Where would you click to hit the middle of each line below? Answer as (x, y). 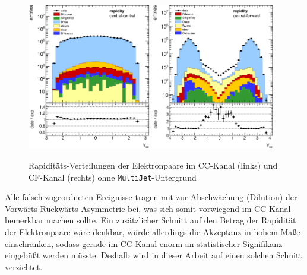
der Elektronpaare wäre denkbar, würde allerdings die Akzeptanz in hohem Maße (153, 231)
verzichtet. (24, 266)
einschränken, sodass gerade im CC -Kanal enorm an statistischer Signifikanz (144, 243)
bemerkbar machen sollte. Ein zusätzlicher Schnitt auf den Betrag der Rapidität (151, 220)
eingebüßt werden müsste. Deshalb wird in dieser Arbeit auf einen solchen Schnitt (153, 255)
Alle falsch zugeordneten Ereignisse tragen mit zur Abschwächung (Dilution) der (151, 197)
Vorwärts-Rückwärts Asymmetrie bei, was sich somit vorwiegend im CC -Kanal (148, 208)
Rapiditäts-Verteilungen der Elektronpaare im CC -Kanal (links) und (153, 165)
